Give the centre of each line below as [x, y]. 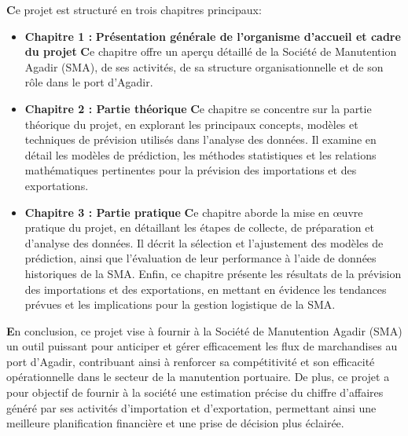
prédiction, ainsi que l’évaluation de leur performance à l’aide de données [200, 258]
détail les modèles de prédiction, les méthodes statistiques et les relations [200, 154]
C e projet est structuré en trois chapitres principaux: [134, 9]
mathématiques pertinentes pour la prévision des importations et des [191, 170]
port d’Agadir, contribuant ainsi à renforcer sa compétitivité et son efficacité [191, 361]
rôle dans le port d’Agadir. [89, 82]
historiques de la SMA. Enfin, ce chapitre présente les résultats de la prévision [213, 273]
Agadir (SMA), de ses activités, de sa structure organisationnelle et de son [204, 66]
